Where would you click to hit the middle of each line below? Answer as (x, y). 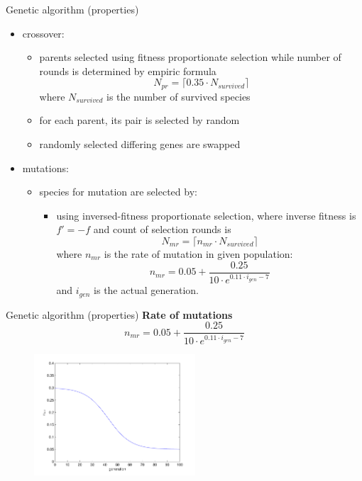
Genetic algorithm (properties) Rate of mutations (119, 314)
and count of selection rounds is (162, 229)
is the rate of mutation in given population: (198, 253)
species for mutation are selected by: (118, 192)
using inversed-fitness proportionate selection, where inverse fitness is (206, 215)
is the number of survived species (179, 96)
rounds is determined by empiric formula (128, 70)
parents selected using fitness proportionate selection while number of (190, 57)
